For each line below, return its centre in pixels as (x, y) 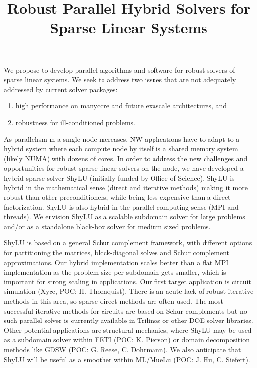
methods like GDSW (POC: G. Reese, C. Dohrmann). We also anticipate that (123, 349)
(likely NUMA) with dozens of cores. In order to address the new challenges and (126, 158)
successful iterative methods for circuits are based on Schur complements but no (126, 310)
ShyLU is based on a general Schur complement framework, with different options (128, 243)
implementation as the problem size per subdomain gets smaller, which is (115, 272)
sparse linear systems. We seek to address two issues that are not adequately (120, 79)
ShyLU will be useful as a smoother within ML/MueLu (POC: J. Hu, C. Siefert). (127, 359)
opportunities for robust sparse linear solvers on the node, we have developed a (124, 168)
